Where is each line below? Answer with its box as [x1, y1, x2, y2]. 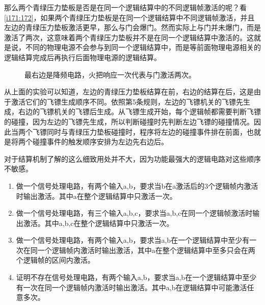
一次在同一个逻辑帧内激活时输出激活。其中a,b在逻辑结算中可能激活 [23, 282, 247, 292]
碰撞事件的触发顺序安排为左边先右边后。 [32, 136, 168, 147]
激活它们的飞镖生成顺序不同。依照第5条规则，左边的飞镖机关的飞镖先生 [11, 96, 250, 107]
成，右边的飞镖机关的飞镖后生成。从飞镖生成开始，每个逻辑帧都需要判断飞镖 [4, 106, 261, 117]
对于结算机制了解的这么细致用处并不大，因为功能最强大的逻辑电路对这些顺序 [4, 153, 261, 164]
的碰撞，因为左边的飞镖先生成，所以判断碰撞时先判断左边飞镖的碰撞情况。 [4, 116, 254, 126]
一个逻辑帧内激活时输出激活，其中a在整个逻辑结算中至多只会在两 [37, 244, 255, 255]
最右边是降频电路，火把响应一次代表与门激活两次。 [24, 69, 196, 80]
